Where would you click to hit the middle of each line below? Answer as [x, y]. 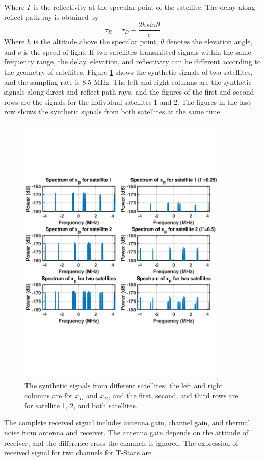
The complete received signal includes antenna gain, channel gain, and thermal [127, 422]
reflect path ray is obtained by [51, 17]
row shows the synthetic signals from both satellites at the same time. [113, 112]
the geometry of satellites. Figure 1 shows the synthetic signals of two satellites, [128, 72]
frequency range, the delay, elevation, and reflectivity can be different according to [132, 62]
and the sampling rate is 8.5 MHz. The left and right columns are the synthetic [128, 82]
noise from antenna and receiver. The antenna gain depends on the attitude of [126, 433]
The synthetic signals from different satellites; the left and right [124, 385]
